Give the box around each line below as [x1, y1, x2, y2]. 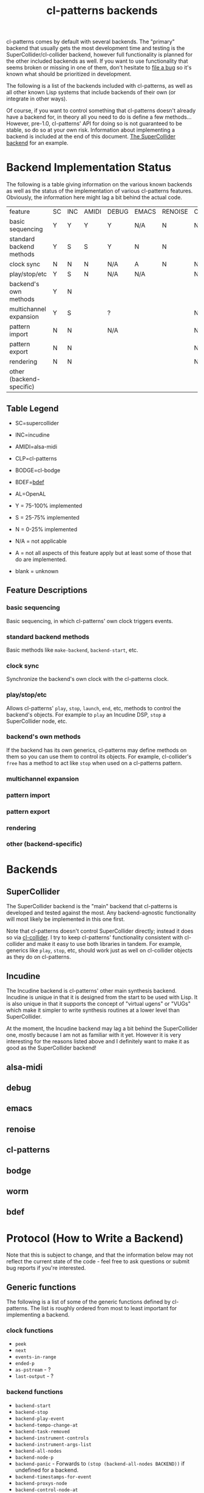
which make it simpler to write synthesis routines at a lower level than [6, 1006, 180, 1014]
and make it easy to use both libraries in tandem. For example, [26, 941, 182, 948]
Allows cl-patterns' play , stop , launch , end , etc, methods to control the [6, 704, 181, 711]
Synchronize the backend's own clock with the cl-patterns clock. [6, 676, 169, 683]
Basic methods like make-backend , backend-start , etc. [6, 646, 138, 654]
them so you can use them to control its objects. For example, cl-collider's [6, 753, 192, 760]
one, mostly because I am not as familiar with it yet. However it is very [6, 1031, 181, 1039]
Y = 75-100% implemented [15, 502, 83, 509]
